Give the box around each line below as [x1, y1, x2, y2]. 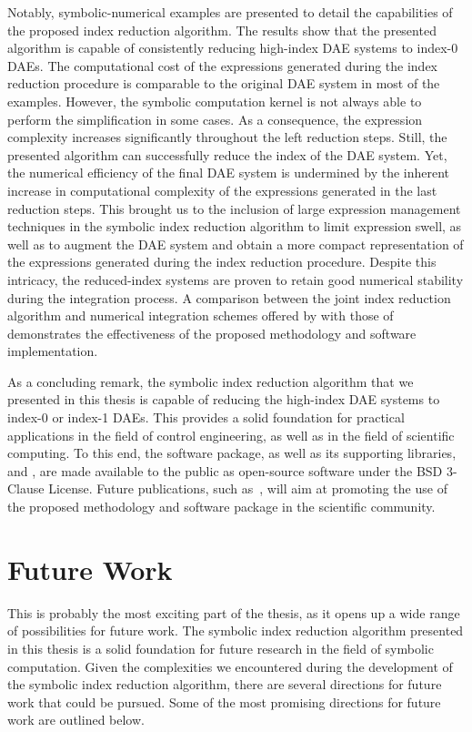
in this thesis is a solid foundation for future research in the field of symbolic [7, 638, 434, 657]
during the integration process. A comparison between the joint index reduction [7, 288, 451, 307]
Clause [7, 479, 45, 498]
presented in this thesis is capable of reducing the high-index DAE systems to [7, 390, 440, 409]
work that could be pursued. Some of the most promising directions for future [7, 692, 441, 711]
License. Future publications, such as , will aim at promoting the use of [48, 479, 447, 498]
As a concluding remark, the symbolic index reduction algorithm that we [7, 371, 414, 391]
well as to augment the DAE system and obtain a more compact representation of [7, 234, 464, 253]
